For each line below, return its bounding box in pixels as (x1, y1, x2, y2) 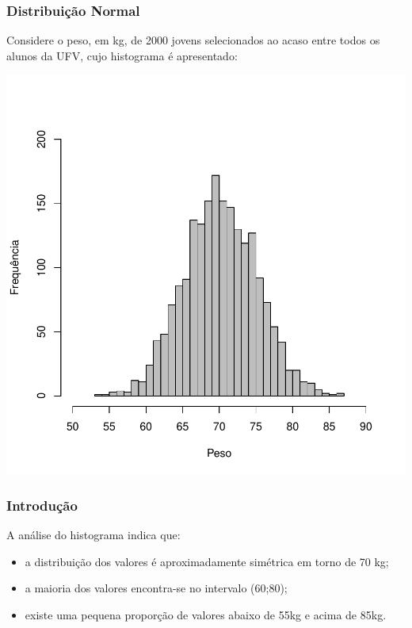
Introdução (6, 495, 78, 515)
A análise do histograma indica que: (6, 527, 181, 543)
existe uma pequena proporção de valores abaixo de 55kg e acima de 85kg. (25, 607, 387, 622)
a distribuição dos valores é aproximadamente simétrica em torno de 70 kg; (25, 553, 389, 569)
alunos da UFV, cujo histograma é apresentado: (6, 47, 238, 63)
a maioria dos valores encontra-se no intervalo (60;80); (25, 580, 288, 596)
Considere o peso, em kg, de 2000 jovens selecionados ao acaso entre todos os (6, 32, 380, 48)
